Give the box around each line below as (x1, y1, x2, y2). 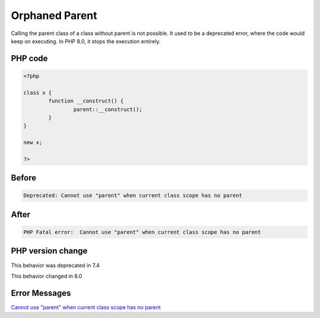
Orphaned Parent (11, 9, 98, 22)
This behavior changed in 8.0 (11, 272, 82, 279)
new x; (23, 139, 43, 146)
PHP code (11, 53, 48, 63)
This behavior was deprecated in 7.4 (11, 262, 100, 269)
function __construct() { (48, 98, 124, 104)
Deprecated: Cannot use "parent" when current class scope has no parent (23, 192, 242, 199)
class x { (23, 89, 52, 96)
